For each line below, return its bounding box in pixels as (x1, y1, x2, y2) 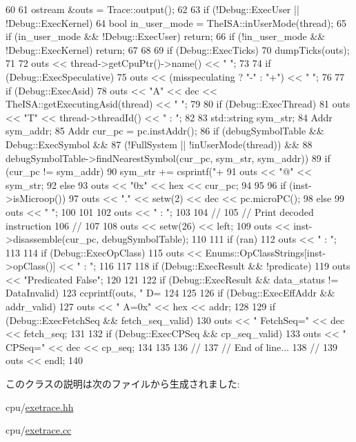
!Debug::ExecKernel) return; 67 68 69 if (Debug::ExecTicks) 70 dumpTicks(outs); (6, 42, 350, 57)
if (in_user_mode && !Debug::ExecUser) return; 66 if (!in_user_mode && (6, 29, 326, 43)
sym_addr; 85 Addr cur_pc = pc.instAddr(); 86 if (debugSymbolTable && (6, 123, 324, 138)
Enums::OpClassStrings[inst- (205, 245, 326, 259)
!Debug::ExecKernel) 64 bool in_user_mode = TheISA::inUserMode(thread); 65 (6, 15, 346, 30)
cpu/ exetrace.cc (6, 423, 72, 437)
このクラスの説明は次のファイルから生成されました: (6, 376, 240, 391)
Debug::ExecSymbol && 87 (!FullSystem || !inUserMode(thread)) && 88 (6, 137, 313, 151)
